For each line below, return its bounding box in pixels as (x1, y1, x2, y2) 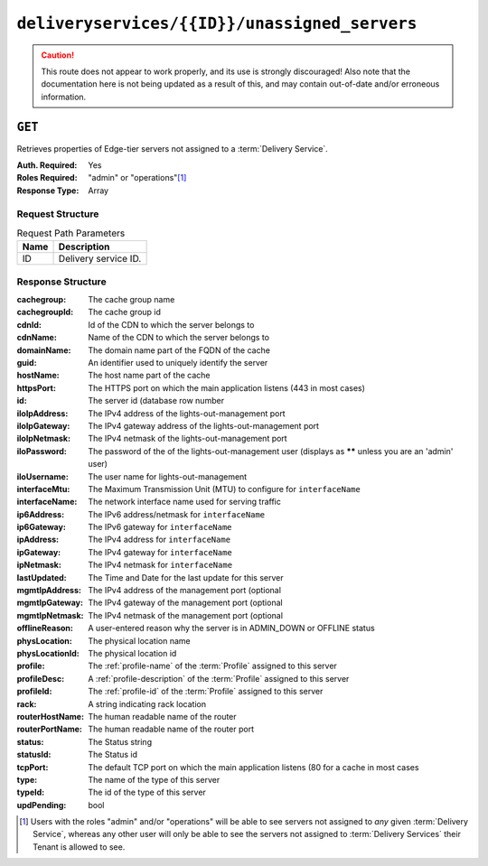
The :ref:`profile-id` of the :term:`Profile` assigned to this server (88, 686, 324, 697)
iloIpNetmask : (16, 433, 71, 444)
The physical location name (88, 635, 191, 646)
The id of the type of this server (88, 787, 207, 798)
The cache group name (88, 294, 175, 305)
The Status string (88, 736, 153, 747)
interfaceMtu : (16, 483, 70, 494)
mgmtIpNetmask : (16, 610, 85, 620)
